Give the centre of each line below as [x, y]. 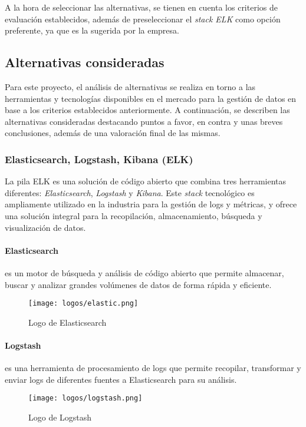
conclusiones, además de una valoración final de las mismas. [113, 133]
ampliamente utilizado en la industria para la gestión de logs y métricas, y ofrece [151, 204]
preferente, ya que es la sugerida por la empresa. [92, 30]
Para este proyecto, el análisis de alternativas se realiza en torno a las [130, 86]
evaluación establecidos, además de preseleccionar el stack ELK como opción [143, 19]
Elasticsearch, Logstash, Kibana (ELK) [99, 159]
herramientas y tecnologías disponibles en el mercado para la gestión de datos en [151, 98]
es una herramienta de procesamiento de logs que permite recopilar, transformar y [153, 368]
